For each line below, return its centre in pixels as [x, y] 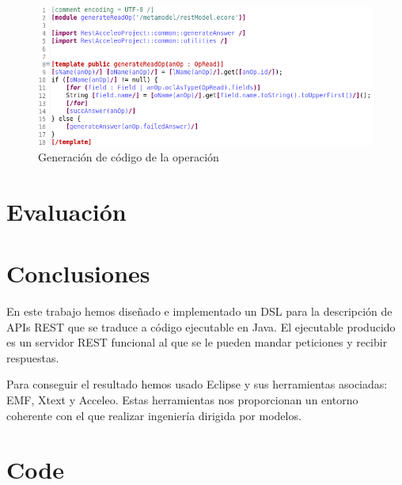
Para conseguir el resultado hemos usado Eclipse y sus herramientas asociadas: [197, 384]
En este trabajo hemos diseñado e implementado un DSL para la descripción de [199, 311]
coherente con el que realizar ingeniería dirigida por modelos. [154, 415]
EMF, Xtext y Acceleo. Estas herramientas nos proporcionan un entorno [182, 399]
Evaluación [66, 211]
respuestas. [33, 357]
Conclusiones [78, 273]
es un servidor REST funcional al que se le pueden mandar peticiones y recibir [197, 342]
